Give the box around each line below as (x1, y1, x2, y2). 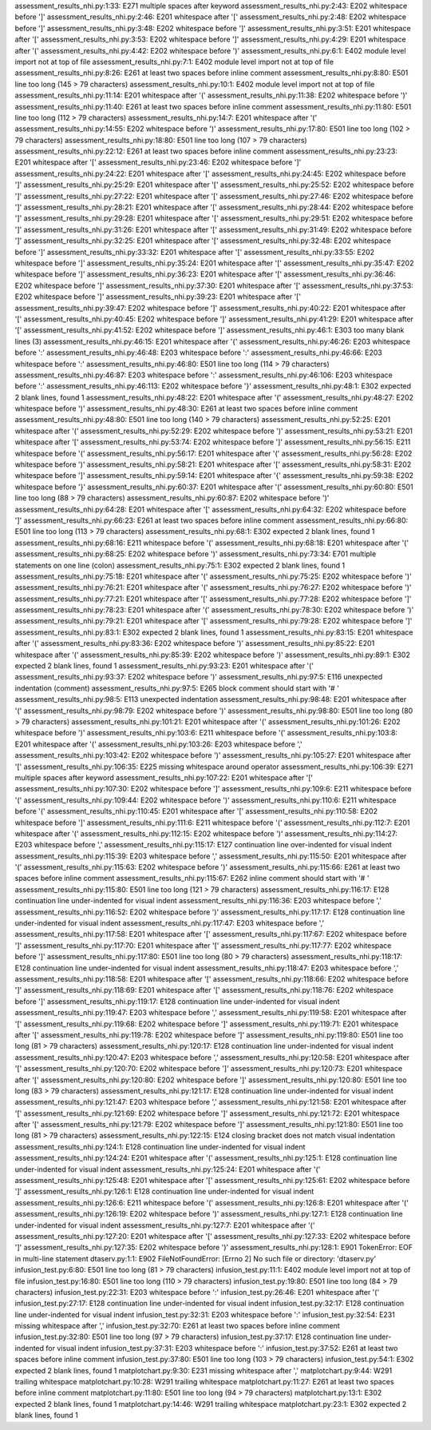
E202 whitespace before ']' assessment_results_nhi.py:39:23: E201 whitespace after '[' (14, 292, 302, 301)
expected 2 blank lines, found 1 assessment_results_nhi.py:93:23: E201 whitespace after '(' (14, 661, 314, 671)
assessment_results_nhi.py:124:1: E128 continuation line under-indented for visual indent (14, 1141, 306, 1151)
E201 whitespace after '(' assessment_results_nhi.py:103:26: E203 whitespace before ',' (14, 739, 302, 749)
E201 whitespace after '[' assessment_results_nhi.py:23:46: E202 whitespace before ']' (14, 157, 302, 167)
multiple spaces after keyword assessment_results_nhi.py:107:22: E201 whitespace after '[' (14, 772, 314, 783)
